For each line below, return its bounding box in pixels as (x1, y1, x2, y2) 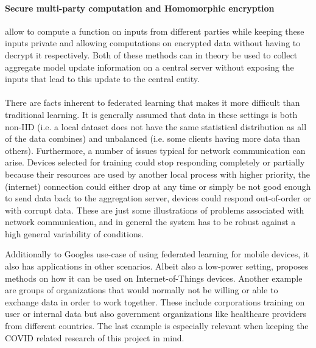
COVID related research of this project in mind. (5, 331, 184, 344)
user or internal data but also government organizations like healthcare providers (5, 307, 306, 320)
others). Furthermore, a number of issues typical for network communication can (5, 144, 306, 156)
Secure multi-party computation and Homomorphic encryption (5, 1, 275, 14)
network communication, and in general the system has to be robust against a (5, 215, 296, 228)
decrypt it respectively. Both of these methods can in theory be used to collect (5, 48, 298, 61)
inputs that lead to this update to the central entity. (5, 72, 200, 85)
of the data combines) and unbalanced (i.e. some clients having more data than (5, 132, 300, 145)
